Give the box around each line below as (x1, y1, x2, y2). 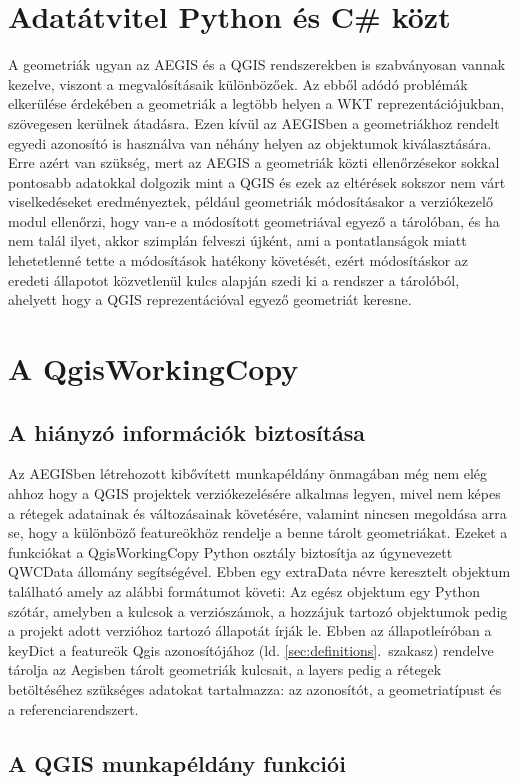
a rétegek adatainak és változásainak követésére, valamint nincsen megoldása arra (8, 502, 507, 523)
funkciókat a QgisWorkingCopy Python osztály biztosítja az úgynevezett (8, 541, 453, 562)
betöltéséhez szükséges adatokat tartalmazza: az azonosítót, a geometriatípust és (8, 678, 502, 699)
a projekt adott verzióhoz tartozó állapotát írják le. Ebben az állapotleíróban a (8, 620, 492, 641)
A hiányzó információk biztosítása (8, 416, 366, 447)
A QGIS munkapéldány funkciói (8, 747, 346, 778)
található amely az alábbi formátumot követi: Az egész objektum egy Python (8, 580, 481, 601)
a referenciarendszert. (8, 698, 139, 719)
